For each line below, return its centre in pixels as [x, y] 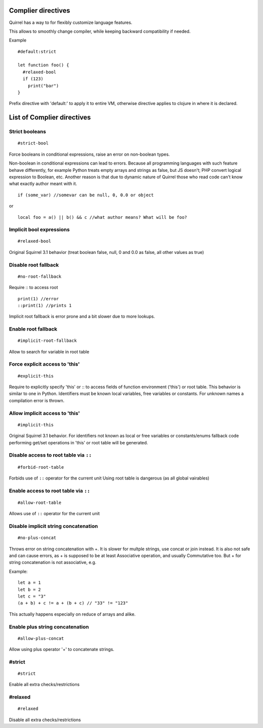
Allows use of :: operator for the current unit [54, 514]
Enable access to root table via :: [49, 491]
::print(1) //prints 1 [45, 305]
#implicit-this [36, 425]
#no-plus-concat [37, 538]
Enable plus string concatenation [49, 626]
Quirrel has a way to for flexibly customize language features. [71, 22]
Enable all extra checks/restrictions [44, 685]
